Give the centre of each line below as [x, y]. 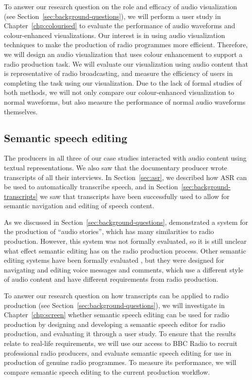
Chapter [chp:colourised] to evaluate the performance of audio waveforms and [120, 26]
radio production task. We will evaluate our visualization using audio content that [126, 63]
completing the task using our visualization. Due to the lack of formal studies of [123, 82]
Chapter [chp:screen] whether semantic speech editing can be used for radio [117, 315]
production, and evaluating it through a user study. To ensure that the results [120, 334]
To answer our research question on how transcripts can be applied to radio [116, 296]
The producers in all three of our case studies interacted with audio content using [125, 158]
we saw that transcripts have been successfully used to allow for [135, 196]
